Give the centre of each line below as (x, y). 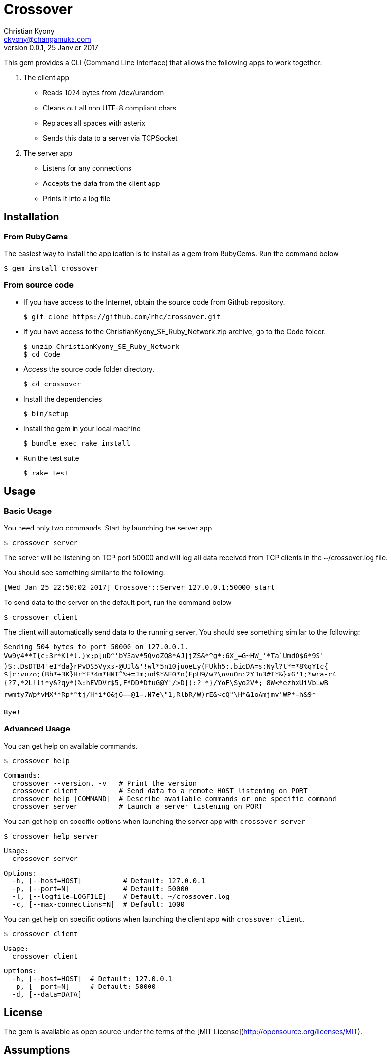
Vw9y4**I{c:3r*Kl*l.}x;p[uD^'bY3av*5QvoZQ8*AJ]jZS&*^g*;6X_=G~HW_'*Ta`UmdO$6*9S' (164, 655)
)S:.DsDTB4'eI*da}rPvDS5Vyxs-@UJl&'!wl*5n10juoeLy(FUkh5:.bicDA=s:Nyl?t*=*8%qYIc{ (166, 666)
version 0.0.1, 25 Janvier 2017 (51, 47)
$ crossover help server (51, 836)
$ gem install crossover (51, 268)
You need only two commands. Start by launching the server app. (109, 528)
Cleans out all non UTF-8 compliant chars (110, 108)
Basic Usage (28, 511)
